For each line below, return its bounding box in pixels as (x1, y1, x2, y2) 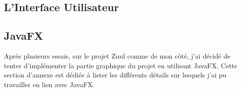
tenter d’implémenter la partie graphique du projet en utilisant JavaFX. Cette (4, 60, 238, 70)
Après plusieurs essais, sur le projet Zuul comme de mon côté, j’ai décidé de (4, 50, 231, 61)
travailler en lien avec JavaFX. (4, 79, 95, 89)
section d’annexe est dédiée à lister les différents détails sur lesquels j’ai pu (4, 70, 227, 80)
